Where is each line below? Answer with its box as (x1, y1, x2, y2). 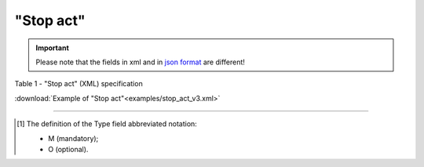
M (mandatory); (48, 133, 99, 143)
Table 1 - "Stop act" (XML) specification (14, 79, 143, 89)
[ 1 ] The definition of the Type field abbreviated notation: (16, 119, 198, 129)
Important (35, 43, 70, 53)
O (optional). (48, 144, 89, 154)
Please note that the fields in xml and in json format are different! (35, 57, 245, 67)
